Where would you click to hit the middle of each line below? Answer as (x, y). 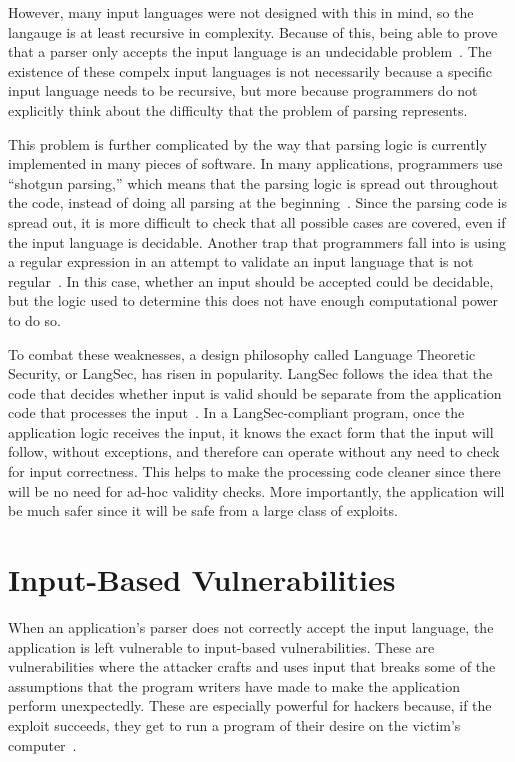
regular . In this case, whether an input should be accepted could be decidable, (251, 280)
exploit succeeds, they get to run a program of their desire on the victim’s (234, 724)
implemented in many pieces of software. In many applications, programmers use (255, 163)
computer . (42, 744)
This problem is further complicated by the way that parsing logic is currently (247, 143)
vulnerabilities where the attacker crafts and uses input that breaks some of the (252, 666)
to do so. (34, 319)
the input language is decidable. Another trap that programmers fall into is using (257, 241)
